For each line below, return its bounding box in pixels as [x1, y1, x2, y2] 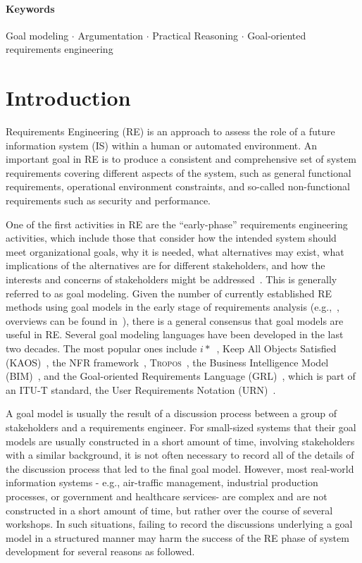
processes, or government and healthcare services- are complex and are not [6, 488, 327, 503]
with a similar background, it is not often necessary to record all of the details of [6, 447, 354, 462]
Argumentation [77, 27, 144, 42]
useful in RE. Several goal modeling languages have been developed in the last [6, 327, 344, 342]
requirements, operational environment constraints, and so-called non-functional [6, 179, 350, 194]
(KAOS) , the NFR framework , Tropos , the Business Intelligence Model [6, 354, 329, 369]
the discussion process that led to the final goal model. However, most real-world [6, 461, 354, 476]
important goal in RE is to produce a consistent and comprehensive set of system [6, 151, 357, 166]
